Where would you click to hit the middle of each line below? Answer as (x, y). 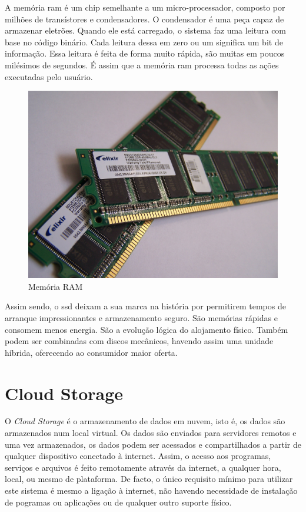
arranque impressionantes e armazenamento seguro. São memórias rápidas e (141, 317)
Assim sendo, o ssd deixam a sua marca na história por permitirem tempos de (145, 306)
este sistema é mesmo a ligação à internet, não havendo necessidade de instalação (151, 490)
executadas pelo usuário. (49, 76)
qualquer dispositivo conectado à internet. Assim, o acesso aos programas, (138, 456)
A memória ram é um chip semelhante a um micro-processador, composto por (145, 7)
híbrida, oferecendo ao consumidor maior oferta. (91, 352)
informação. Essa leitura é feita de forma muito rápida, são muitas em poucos (145, 53)
